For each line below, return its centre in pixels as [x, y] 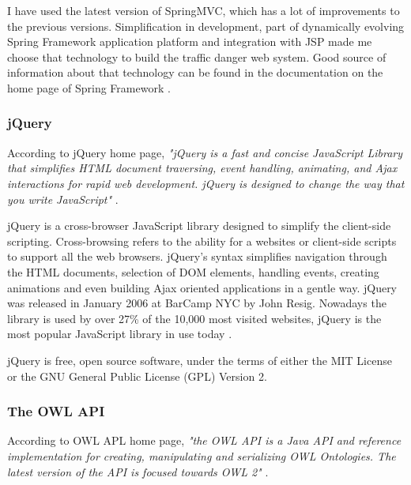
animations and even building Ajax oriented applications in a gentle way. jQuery [202, 287]
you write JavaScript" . [63, 199]
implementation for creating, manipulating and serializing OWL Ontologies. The [202, 455]
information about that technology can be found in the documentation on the [195, 72]
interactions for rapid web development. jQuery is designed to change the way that [206, 183]
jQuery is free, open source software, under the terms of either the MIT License [200, 360]
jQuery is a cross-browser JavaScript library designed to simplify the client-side [199, 226]
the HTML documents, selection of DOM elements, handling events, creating [193, 271]
